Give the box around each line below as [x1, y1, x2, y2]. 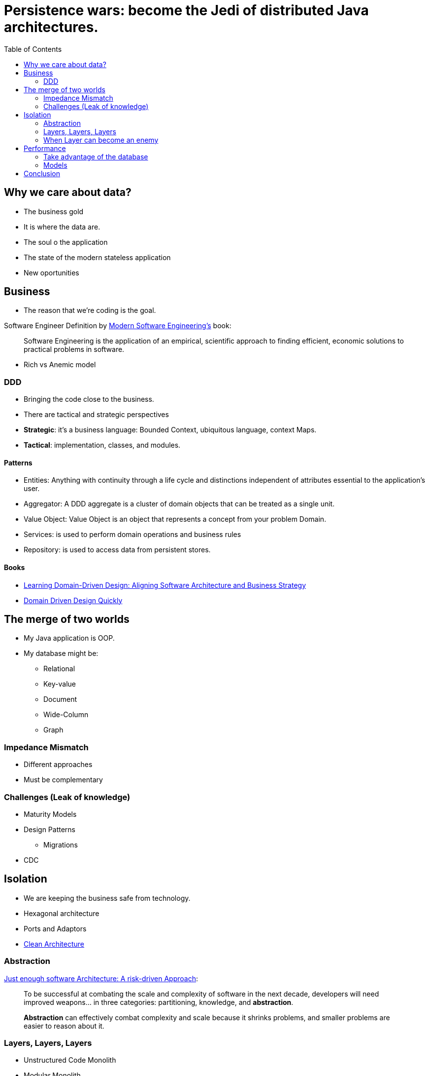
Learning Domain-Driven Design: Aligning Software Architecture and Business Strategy [24, 580, 306, 589]
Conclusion [24, 169, 61, 178]
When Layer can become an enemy [43, 135, 159, 144]
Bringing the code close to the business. [24, 395, 154, 404]
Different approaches [24, 760, 93, 769]
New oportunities [24, 268, 79, 277]
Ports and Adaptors [24, 924, 87, 933]
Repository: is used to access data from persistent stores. [24, 545, 211, 554]
